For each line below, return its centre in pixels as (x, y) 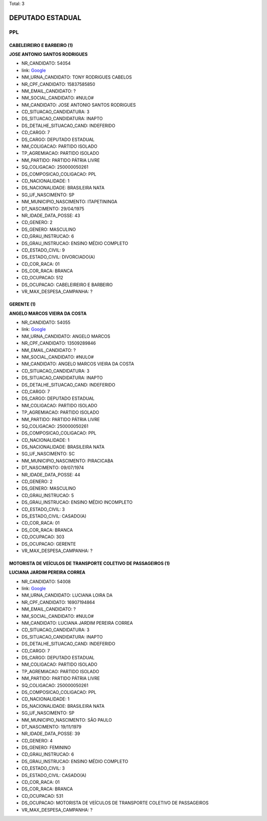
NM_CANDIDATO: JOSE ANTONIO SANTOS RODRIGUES (79, 105)
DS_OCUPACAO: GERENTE (49, 544)
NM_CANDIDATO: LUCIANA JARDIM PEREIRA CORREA (77, 623)
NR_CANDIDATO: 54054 (46, 63)
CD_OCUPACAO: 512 (43, 278)
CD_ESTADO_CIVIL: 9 (43, 250)
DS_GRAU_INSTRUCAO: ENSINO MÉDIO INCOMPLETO (77, 502)
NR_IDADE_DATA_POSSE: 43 (51, 216)
